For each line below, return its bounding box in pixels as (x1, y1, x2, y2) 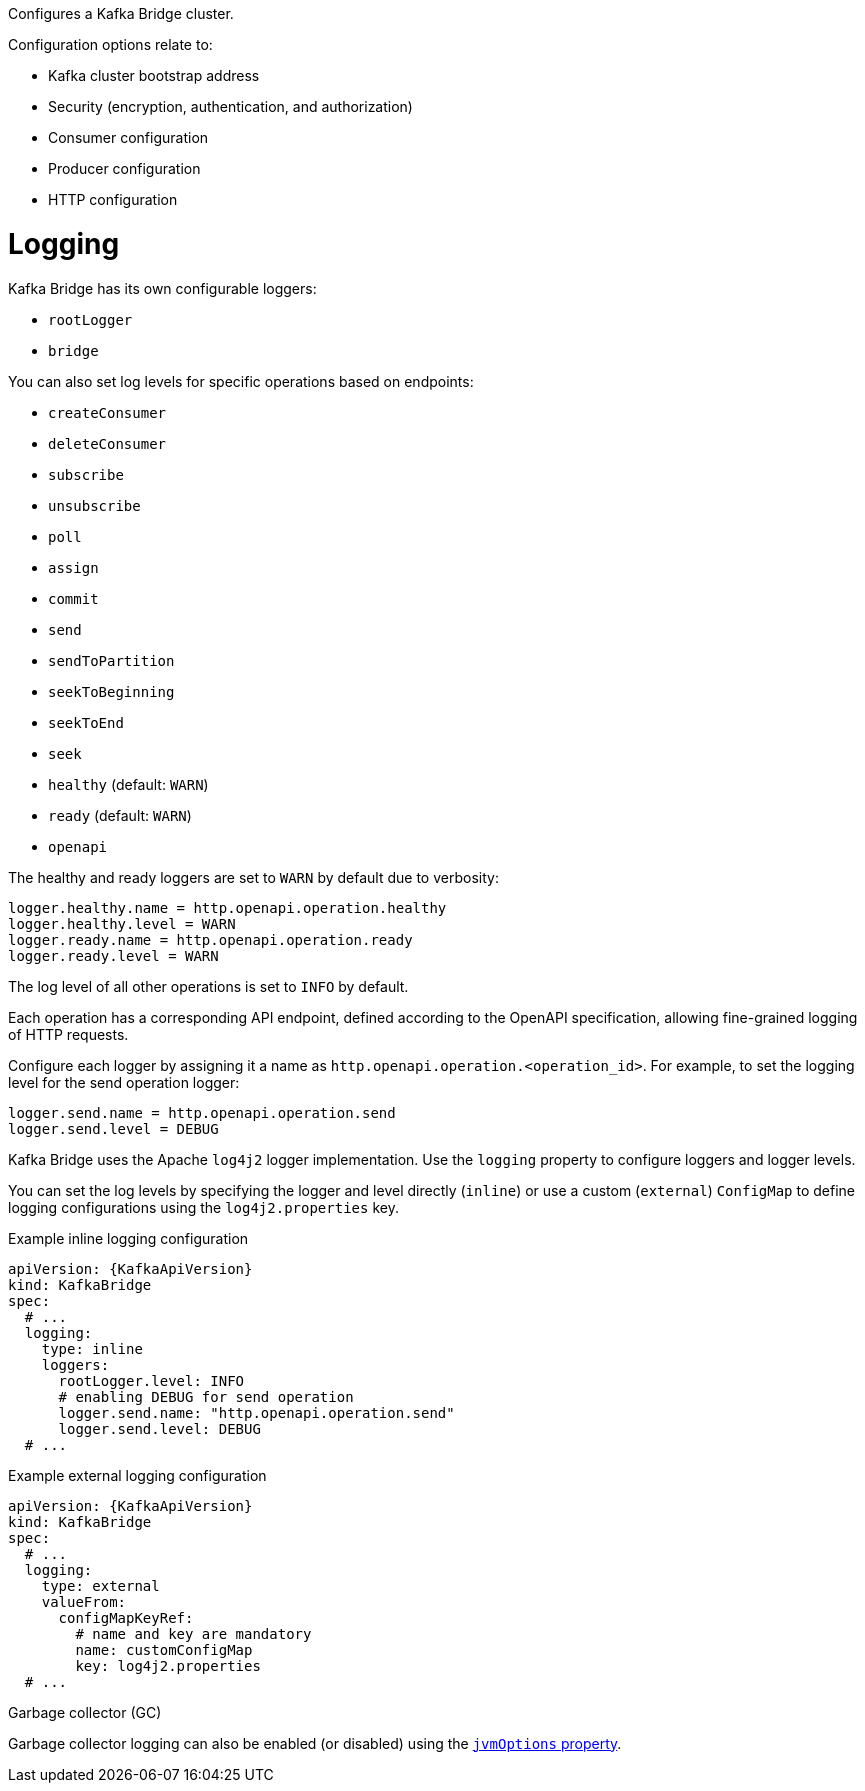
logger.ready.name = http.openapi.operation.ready (8, 931, 413, 948)
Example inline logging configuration (8, 1229, 249, 1247)
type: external (41, 1577, 160, 1594)
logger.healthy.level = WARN (8, 915, 236, 932)
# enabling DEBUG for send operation (58, 1388, 354, 1405)
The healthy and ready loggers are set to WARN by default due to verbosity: (8, 868, 499, 886)
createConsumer (48, 404, 167, 421)
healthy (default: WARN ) (48, 775, 209, 793)
